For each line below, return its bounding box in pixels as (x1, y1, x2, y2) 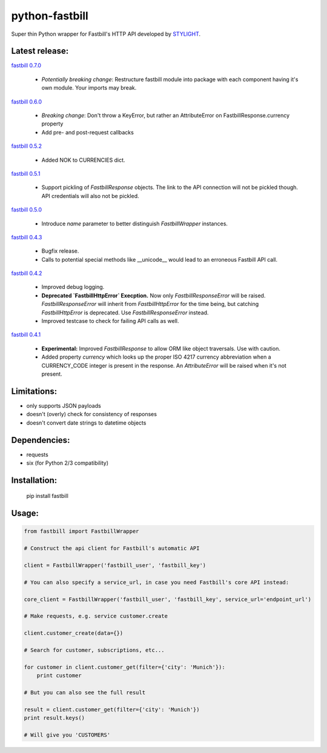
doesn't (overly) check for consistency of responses (26, 411, 157, 418)
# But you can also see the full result (24, 689, 145, 696)
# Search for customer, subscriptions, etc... (24, 646, 165, 654)
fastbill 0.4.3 (11, 233, 42, 240)
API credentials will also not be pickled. (41, 192, 139, 199)
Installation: (11, 475, 58, 485)
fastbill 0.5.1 (11, 170, 41, 177)
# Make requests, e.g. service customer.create (24, 612, 168, 620)
